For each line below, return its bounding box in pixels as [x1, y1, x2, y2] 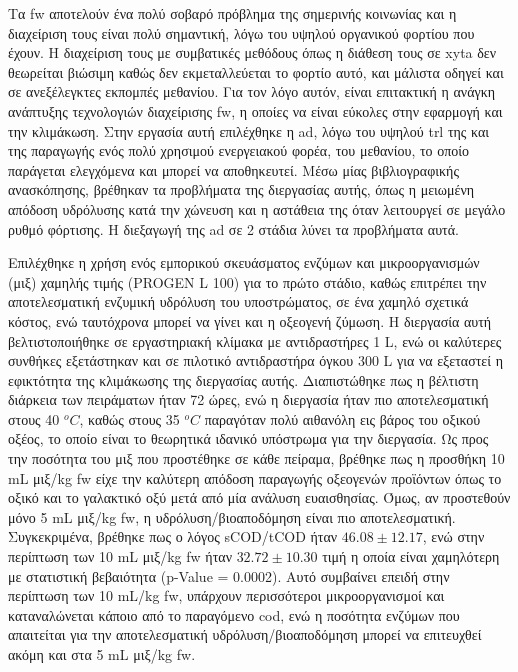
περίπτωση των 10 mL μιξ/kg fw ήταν [8, 546, 232, 567]
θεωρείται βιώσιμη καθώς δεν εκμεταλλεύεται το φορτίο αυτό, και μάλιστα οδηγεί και [8, 61, 504, 82]
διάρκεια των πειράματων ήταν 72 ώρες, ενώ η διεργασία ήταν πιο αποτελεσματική [8, 389, 489, 410]
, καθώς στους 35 [79, 408, 180, 429]
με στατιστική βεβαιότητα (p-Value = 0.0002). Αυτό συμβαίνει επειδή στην [8, 565, 450, 586]
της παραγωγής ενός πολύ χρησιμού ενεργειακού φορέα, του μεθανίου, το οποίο [8, 140, 470, 161]
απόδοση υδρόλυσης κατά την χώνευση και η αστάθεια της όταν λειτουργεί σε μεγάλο [8, 198, 506, 219]
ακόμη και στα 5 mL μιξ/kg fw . [8, 644, 196, 664]
